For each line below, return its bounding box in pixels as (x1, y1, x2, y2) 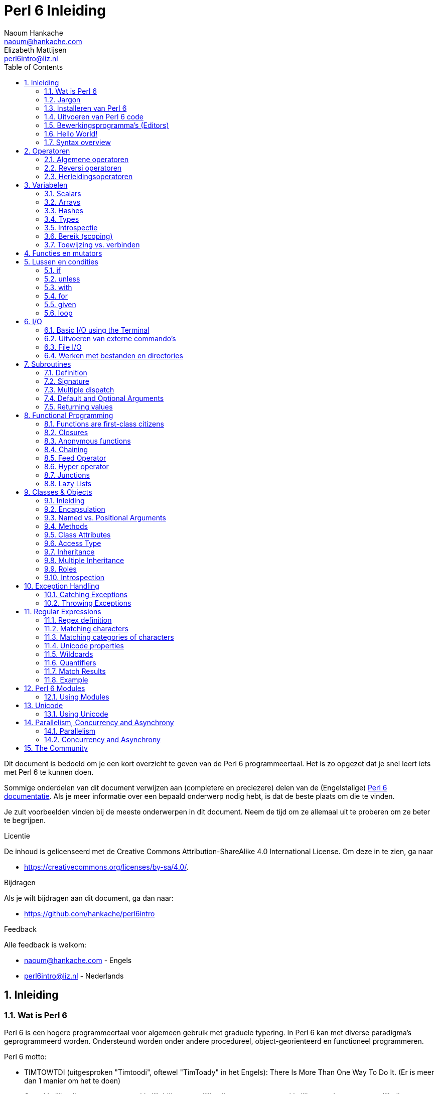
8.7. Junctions (44, 470, 90, 479)
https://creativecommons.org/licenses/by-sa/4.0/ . (24, 862, 189, 871)
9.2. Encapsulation (44, 504, 105, 513)
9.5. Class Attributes (44, 530, 111, 539)
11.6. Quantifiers (44, 658, 96, 667)
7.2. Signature (44, 376, 89, 385)
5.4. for (44, 291, 68, 300)
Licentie (4, 831, 30, 840)
